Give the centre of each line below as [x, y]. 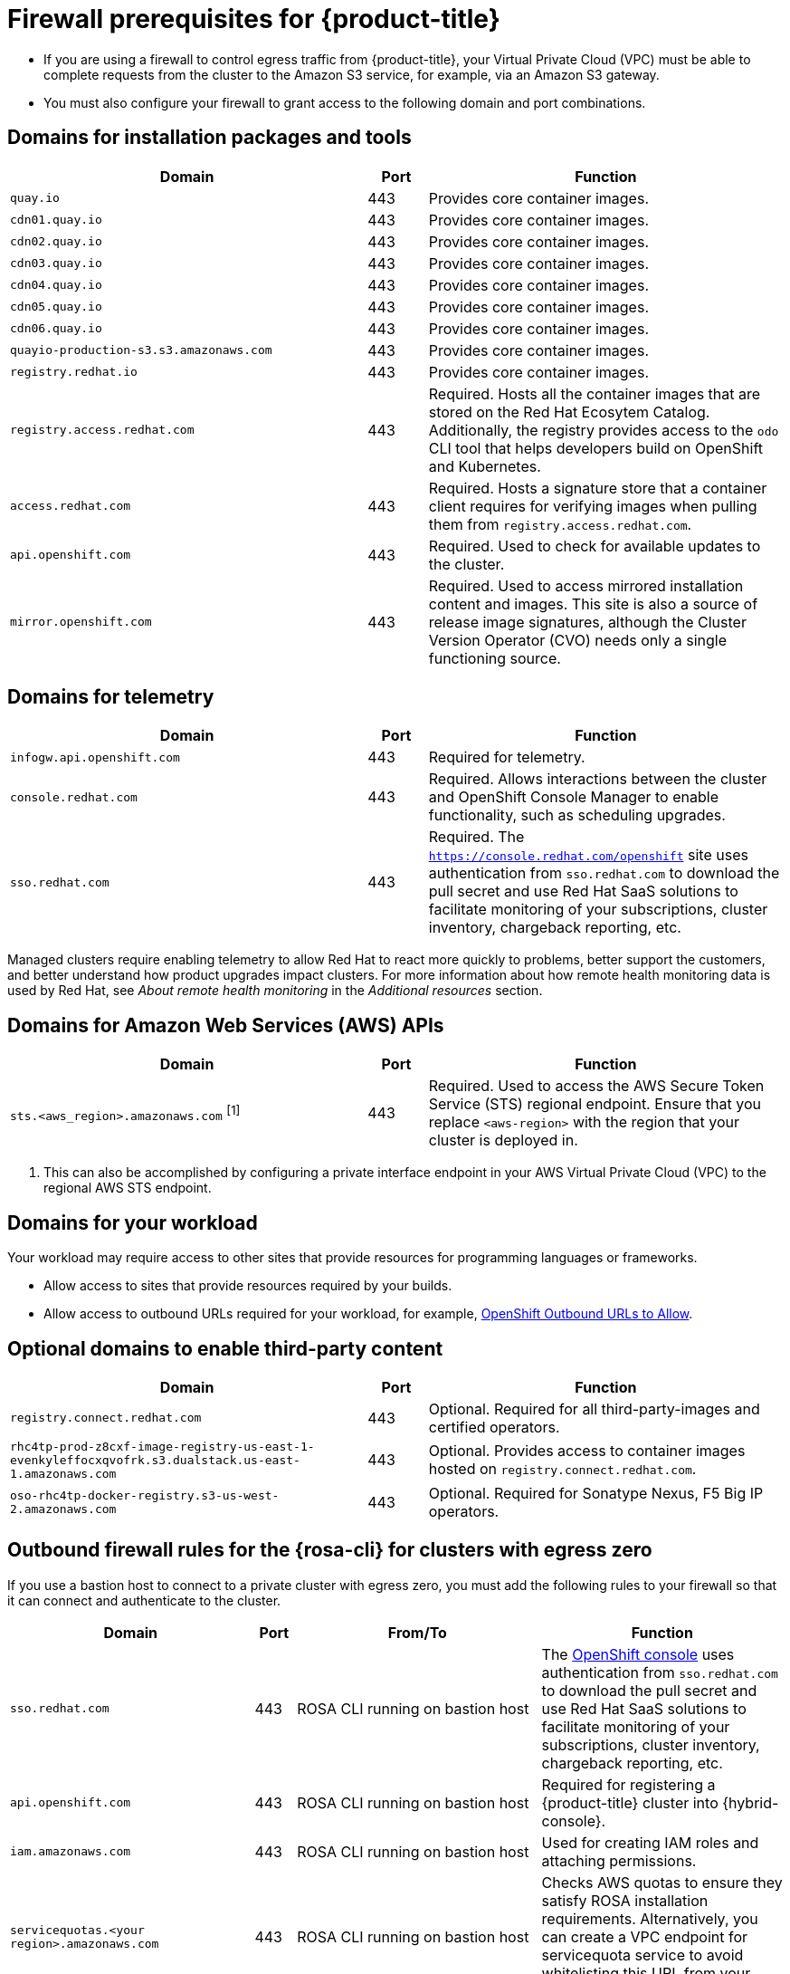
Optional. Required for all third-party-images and [594, 1409]
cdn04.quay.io [56, 285]
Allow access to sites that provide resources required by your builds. [248, 1286]
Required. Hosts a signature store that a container [598, 488]
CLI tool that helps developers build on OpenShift [595, 448]
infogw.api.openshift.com [95, 757]
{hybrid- [751, 1802]
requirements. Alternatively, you [650, 1918]
